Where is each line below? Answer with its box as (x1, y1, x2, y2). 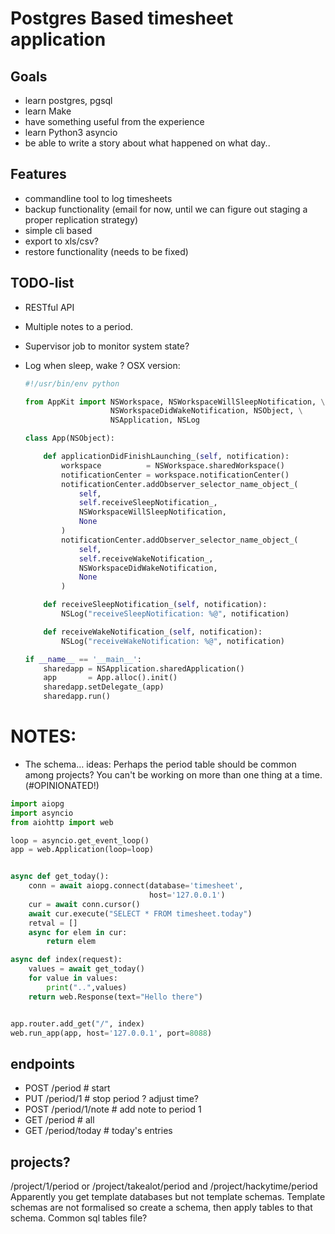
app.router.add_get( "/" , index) (10, 1018, 145, 1029)
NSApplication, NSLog (109, 415, 200, 426)
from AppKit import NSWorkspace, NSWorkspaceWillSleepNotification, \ (24, 397, 326, 407)
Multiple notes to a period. (24, 320, 134, 332)
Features (10, 166, 67, 183)
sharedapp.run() (43, 692, 111, 702)
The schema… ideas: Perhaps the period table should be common (24, 758, 297, 770)
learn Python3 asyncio (24, 127, 118, 138)
